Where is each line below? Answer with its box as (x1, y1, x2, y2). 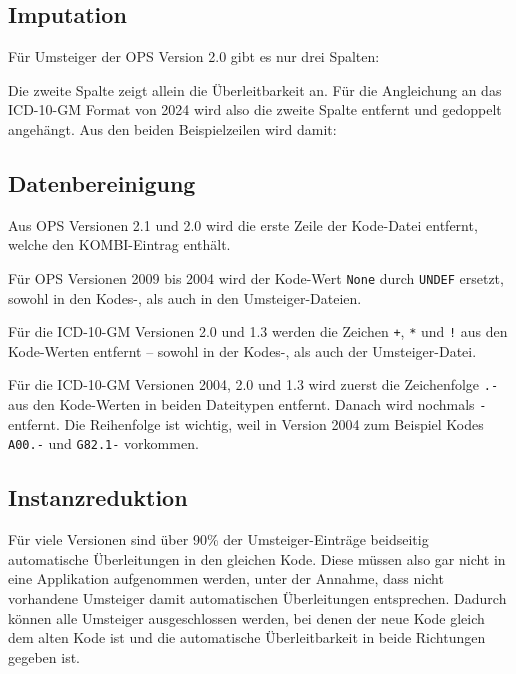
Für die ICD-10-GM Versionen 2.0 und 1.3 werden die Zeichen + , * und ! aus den (8, 321, 508, 342)
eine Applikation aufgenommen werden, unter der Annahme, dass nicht (8, 568, 444, 589)
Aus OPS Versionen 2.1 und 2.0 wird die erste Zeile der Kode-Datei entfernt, (8, 214, 478, 235)
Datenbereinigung (8, 167, 196, 198)
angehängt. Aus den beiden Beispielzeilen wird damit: (8, 118, 337, 139)
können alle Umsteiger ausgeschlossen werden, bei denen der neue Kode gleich (8, 607, 485, 628)
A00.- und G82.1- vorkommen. (8, 433, 199, 454)
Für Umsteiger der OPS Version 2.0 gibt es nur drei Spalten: (8, 46, 380, 67)
